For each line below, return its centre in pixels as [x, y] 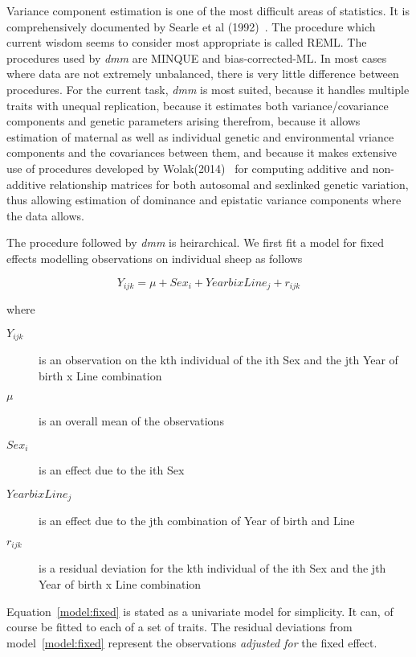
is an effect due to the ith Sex [112, 470]
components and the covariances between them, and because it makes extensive [202, 152]
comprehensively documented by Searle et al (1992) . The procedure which [191, 26]
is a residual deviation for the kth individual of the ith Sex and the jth [212, 568]
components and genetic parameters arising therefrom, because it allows [184, 121]
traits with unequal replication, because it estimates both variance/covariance [198, 105]
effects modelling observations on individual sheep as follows [155, 258]
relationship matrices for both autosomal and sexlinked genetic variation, [229, 184]
